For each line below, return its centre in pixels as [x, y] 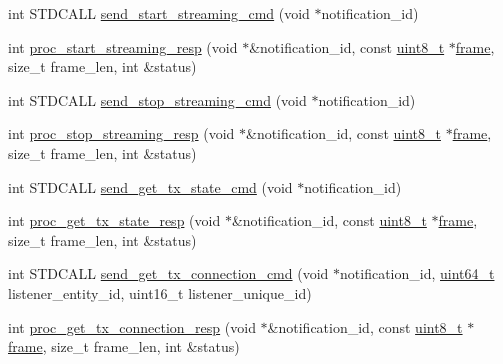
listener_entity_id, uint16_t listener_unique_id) [160, 292]
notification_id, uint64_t [417, 273]
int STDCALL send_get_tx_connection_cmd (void [168, 273]
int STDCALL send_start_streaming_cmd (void [159, 13]
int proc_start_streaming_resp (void [123, 46]
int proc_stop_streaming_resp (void [121, 133]
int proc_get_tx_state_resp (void [114, 220]
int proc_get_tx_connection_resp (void [132, 326]
